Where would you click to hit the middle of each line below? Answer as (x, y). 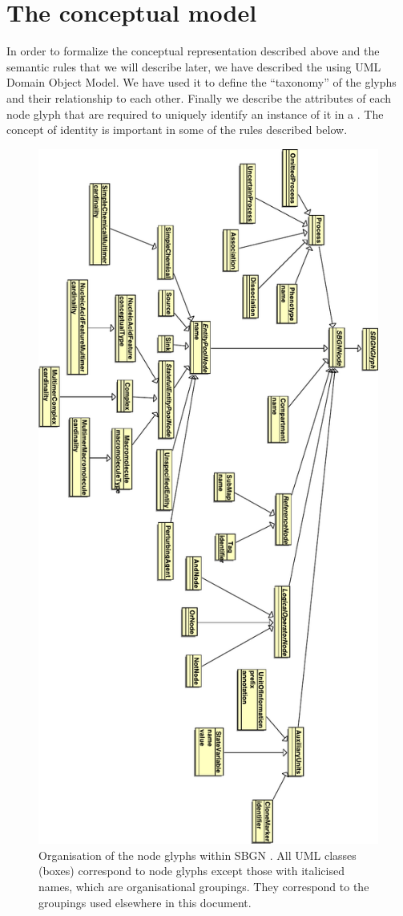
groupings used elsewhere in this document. (145, 902)
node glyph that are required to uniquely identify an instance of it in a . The (195, 113)
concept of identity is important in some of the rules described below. (177, 130)
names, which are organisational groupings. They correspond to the (204, 887)
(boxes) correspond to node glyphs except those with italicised (191, 871)
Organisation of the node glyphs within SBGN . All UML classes (197, 855)
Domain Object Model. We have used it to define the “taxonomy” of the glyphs (201, 82)
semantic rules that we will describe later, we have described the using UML (194, 66)
